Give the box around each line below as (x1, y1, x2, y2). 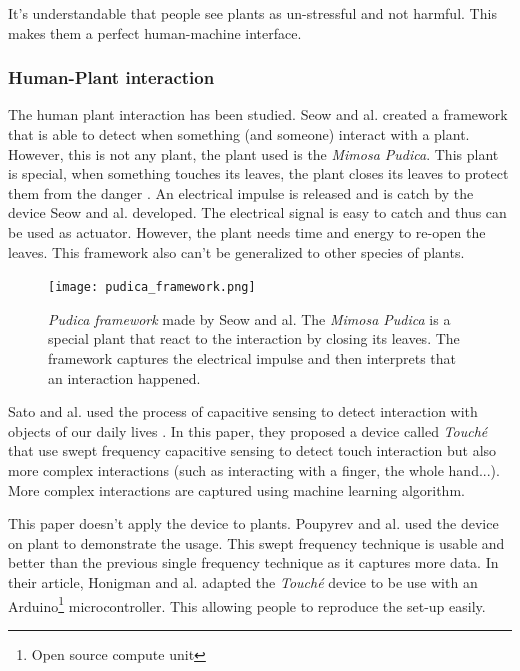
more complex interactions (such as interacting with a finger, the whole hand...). (8, 459, 500, 480)
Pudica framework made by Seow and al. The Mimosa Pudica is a (48, 308, 451, 329)
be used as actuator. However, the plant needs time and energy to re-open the (8, 221, 486, 242)
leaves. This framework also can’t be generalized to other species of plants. (8, 241, 465, 262)
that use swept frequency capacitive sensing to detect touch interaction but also (8, 440, 497, 461)
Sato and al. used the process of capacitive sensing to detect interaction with (8, 401, 478, 422)
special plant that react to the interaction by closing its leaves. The (48, 328, 460, 349)
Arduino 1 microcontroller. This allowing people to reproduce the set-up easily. (8, 592, 486, 616)
